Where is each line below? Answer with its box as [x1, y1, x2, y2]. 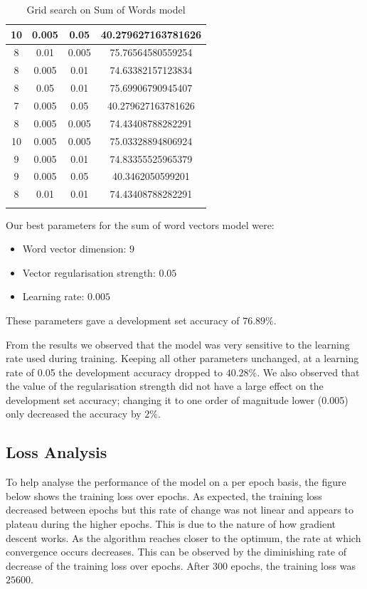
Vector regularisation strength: [22, 265, 156, 280]
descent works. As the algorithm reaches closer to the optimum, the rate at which [6, 530, 361, 545]
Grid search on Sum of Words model [26, 2, 186, 16]
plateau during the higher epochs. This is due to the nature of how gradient [6, 516, 336, 531]
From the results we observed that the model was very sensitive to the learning [6, 336, 350, 351]
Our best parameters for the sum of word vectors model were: [6, 217, 275, 232]
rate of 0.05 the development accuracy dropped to [6, 364, 223, 379]
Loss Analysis [6, 441, 107, 463]
